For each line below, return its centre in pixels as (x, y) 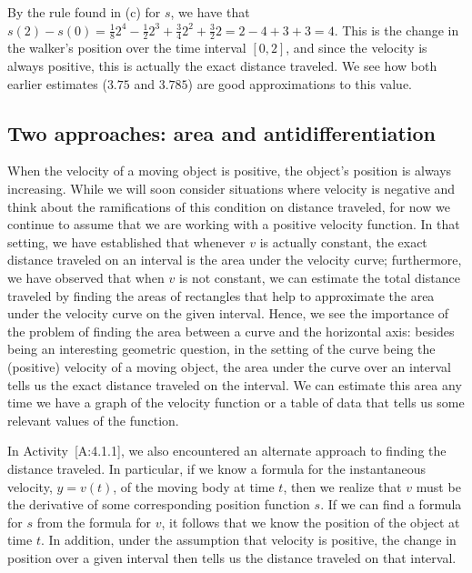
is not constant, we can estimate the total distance (319, 277)
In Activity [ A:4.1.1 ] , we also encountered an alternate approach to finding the (227, 451)
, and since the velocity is (357, 48)
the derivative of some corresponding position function (159, 504)
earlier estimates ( (57, 83)
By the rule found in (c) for (84, 12)
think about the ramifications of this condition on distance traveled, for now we (229, 206)
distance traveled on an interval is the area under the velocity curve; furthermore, (235, 260)
